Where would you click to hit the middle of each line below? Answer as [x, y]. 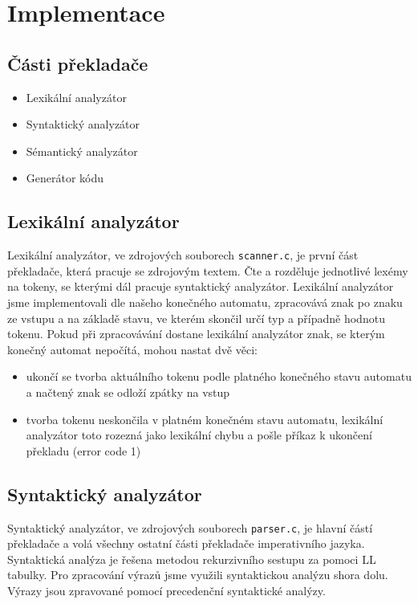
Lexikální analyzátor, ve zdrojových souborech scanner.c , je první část [183, 255]
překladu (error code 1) [83, 450]
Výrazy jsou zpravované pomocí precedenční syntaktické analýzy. [166, 590]
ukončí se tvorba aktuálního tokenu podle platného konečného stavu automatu [219, 376]
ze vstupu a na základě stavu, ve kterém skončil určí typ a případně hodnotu [196, 318]
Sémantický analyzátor [82, 151]
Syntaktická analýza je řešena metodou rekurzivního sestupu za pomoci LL [192, 559]
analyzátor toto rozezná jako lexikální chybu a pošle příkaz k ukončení [199, 435]
